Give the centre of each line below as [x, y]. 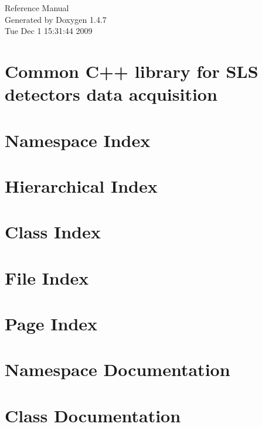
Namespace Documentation [118, 369]
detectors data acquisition [111, 94]
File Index [47, 277]
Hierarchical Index [81, 185]
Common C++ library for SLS [132, 71]
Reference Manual [37, 8]
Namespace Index [78, 140]
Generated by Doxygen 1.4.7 [56, 19]
